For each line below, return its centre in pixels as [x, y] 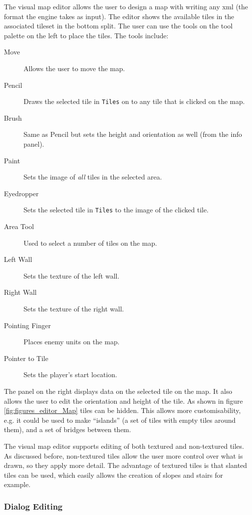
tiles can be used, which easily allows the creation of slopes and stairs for [113, 475]
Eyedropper [21, 193]
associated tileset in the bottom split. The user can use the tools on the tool [118, 26]
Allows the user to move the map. [74, 68]
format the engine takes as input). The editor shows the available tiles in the [119, 16]
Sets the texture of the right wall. [74, 309]
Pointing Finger [27, 325]
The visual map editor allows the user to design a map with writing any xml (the [126, 6]
